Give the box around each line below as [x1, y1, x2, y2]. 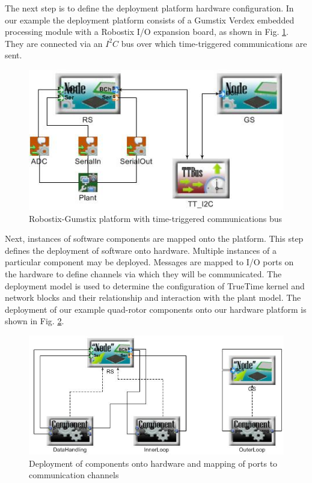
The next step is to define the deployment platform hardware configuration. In [5, 2, 294, 14]
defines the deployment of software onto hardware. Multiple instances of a [5, 244, 277, 256]
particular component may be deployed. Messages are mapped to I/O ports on [5, 256, 294, 268]
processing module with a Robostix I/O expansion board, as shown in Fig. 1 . [5, 25, 289, 38]
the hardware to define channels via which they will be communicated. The [5, 268, 282, 280]
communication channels [29, 469, 119, 481]
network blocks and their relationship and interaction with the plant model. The [5, 291, 301, 304]
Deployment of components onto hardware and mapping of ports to [29, 457, 278, 469]
